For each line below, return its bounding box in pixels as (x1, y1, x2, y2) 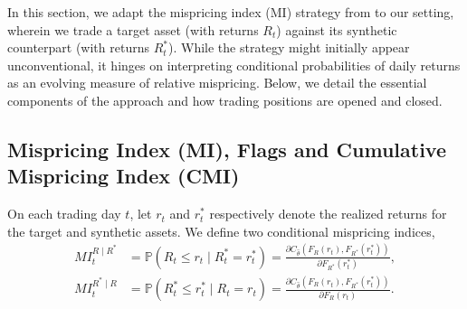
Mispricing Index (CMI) (7, 162, 240, 190)
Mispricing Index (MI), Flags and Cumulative (7, 135, 446, 163)
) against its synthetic (276, 20, 397, 39)
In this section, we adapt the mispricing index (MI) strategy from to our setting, (7, 3, 454, 21)
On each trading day (7, 204, 121, 223)
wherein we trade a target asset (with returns (7, 20, 259, 39)
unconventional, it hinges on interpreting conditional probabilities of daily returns (7, 55, 461, 74)
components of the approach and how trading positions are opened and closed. (7, 90, 443, 109)
